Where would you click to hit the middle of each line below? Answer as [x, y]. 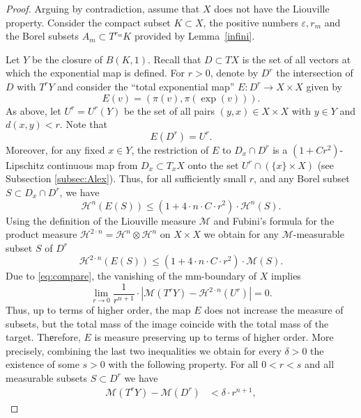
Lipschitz [25, 164]
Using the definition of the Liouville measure [101, 220]
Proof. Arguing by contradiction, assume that [103, 8]
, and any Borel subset [302, 178]
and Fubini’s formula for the [274, 220]
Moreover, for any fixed [55, 149]
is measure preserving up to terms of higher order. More [214, 337]
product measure [41, 234]
